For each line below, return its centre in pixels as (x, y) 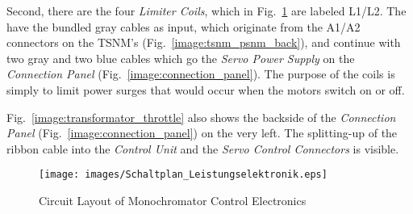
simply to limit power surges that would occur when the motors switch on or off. (206, 89)
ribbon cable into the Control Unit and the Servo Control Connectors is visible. (203, 148)
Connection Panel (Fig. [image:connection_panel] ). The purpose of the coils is (201, 74)
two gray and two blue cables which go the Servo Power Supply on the (181, 58)
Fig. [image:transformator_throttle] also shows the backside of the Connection (201, 117)
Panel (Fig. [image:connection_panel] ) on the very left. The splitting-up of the (202, 133)
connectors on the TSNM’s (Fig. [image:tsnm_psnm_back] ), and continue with (204, 42)
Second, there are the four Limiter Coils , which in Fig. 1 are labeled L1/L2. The (206, 10)
